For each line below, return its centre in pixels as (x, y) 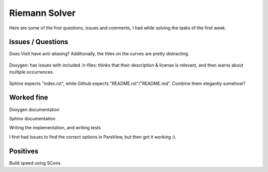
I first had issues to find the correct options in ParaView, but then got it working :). (93, 137)
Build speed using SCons (35, 163)
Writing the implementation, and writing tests (55, 128)
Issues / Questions (39, 42)
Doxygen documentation (34, 109)
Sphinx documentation (32, 118)
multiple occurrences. (32, 72)
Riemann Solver (42, 13)
